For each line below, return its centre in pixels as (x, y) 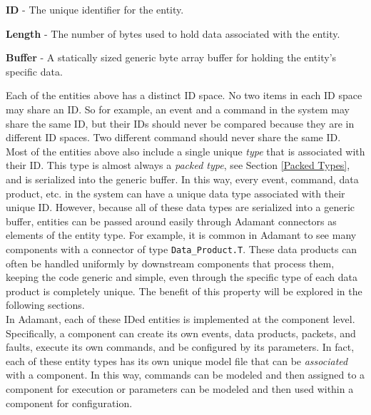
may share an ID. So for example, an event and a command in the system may (178, 109)
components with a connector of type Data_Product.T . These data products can (182, 249)
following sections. (45, 305)
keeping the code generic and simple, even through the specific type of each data (182, 277)
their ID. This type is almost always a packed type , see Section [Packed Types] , (178, 165)
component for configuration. (69, 403)
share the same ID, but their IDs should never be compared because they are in (180, 123)
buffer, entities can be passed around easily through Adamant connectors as (171, 221)
